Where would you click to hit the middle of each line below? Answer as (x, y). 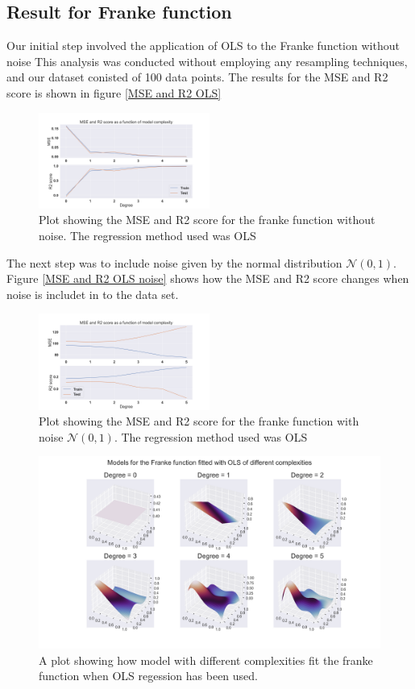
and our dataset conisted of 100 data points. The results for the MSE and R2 (197, 77)
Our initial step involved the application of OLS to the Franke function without (203, 46)
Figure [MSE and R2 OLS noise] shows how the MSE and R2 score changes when (208, 278)
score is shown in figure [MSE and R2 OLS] (114, 92)
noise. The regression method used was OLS (147, 236)
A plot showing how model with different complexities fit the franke (206, 660)
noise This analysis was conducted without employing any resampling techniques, (207, 61)
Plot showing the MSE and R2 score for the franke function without (207, 220)
